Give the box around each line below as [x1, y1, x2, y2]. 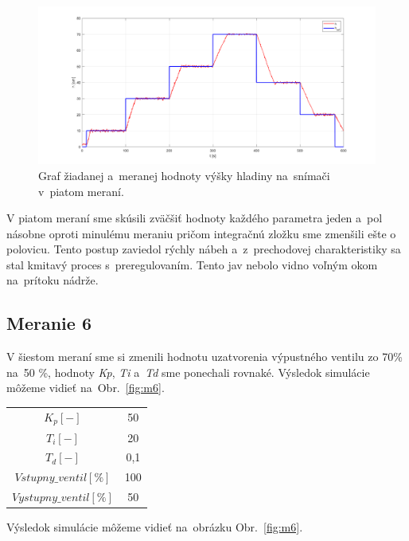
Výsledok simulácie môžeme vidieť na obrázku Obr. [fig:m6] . [6, 519, 303, 535]
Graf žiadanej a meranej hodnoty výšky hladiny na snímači [38, 167, 330, 183]
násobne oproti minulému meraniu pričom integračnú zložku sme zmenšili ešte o [6, 225, 396, 241]
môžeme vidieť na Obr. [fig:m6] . [6, 379, 165, 396]
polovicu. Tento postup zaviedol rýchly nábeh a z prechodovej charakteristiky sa [6, 241, 401, 257]
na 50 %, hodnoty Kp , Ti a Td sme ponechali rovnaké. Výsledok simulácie [6, 363, 370, 380]
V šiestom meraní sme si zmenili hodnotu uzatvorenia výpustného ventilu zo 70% [6, 348, 403, 365]
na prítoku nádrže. [6, 272, 99, 288]
